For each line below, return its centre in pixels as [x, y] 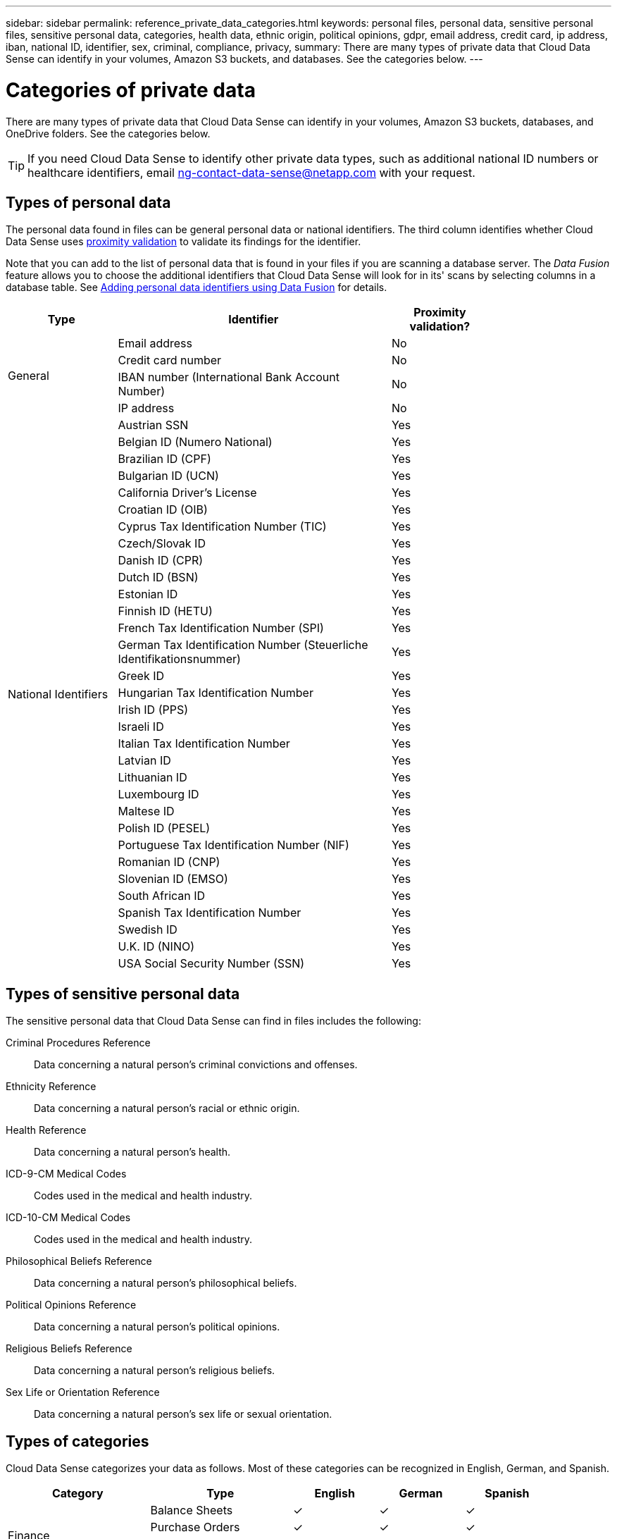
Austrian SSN [153, 425]
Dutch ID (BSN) [158, 577]
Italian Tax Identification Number [204, 744]
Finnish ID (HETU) [165, 611]
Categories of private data [131, 90]
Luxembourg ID [158, 795]
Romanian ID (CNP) [169, 862]
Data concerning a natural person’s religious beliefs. [155, 1371]
